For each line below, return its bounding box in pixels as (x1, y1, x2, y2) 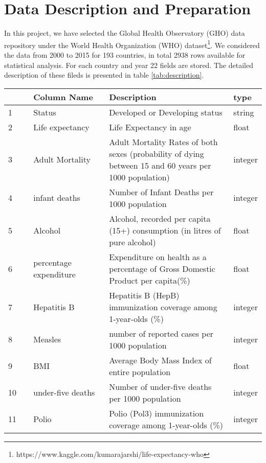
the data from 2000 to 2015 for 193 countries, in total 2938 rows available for (4, 49, 246, 60)
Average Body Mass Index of (109, 354, 212, 366)
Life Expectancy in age (109, 121, 191, 133)
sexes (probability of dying (109, 147, 204, 159)
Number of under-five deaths (109, 380, 212, 392)
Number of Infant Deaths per (109, 186, 214, 198)
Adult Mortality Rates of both (109, 135, 218, 148)
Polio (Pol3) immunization (109, 407, 204, 419)
